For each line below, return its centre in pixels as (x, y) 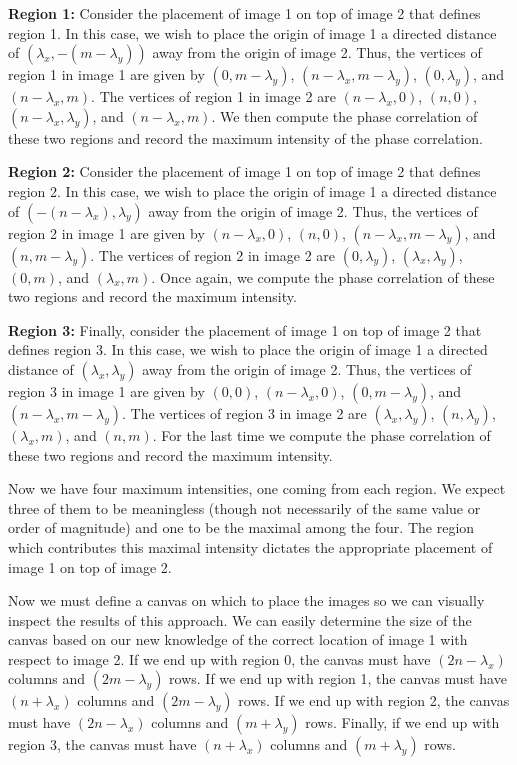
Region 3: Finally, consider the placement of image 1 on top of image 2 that (245, 329)
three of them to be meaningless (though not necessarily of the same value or (244, 507)
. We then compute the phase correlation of (344, 115)
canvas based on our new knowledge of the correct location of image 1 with (238, 639)
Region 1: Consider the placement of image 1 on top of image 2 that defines (244, 13)
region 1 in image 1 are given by (106, 74)
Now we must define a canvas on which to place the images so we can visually (246, 600)
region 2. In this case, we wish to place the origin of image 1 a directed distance (252, 190)
